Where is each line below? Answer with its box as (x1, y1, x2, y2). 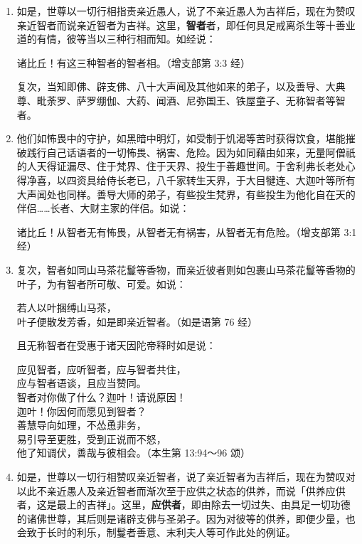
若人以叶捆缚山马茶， (16, 300, 117, 315)
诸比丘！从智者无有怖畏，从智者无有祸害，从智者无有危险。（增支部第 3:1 (16, 224, 357, 239)
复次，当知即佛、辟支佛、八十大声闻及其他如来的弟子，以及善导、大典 (16, 79, 346, 94)
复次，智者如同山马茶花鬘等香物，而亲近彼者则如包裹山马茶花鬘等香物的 (16, 262, 356, 277)
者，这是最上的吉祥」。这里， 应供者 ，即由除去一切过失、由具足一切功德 (16, 497, 351, 512)
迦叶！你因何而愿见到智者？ (16, 403, 147, 418)
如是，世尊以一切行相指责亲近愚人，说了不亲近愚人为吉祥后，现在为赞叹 (16, 4, 356, 18)
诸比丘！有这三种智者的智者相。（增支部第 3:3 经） (16, 55, 251, 70)
